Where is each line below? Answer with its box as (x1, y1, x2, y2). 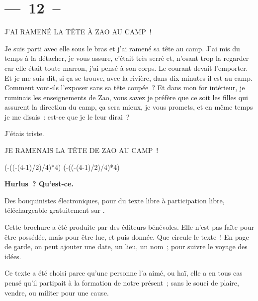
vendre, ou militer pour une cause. (4, 287, 109, 298)
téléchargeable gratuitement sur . (4, 205, 105, 215)
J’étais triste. (4, 128, 44, 139)
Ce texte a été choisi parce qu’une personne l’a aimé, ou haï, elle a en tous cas (4, 268, 243, 278)
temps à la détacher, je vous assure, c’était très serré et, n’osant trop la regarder (4, 53, 249, 63)
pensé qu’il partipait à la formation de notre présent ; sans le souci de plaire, (4, 278, 239, 288)
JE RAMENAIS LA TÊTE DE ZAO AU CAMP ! (4, 145, 159, 155)
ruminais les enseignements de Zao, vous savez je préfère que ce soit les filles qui (4, 92, 248, 102)
